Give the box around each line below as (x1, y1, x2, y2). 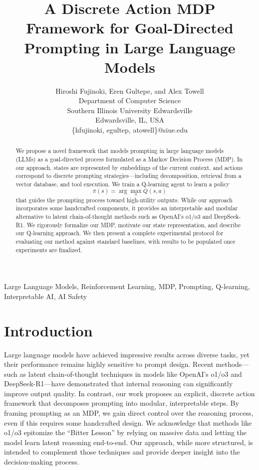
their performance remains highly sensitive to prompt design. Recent (4, 359, 214, 369)
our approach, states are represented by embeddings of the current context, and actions (15, 163, 243, 171)
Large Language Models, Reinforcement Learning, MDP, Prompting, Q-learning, (4, 281, 250, 292)
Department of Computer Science (78, 95, 181, 106)
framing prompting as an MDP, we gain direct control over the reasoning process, (4, 408, 254, 418)
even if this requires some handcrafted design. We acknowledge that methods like (4, 417, 252, 428)
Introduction (4, 320, 93, 340)
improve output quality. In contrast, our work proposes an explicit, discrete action (4, 388, 255, 398)
